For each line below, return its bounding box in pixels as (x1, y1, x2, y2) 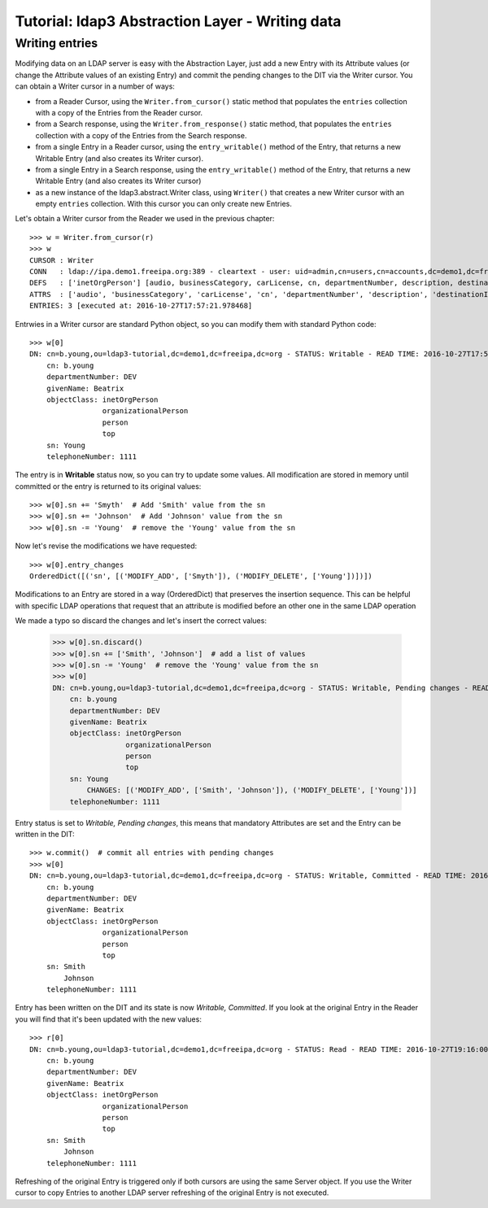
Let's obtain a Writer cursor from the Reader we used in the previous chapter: (15, 214, 275, 224)
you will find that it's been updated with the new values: (15, 1014, 203, 1024)
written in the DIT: (15, 830, 75, 839)
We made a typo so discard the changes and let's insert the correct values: (15, 616, 268, 626)
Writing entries (15, 36, 98, 50)
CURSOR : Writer (29, 255, 94, 264)
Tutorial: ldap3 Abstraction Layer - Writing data (15, 12, 342, 30)
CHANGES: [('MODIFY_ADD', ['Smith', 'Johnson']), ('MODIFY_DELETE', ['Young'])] (86, 786, 418, 795)
